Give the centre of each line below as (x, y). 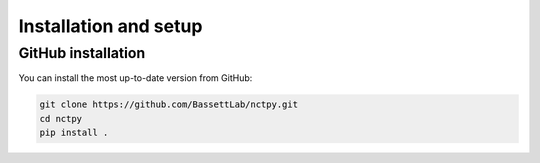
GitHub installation (82, 53)
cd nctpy (61, 118)
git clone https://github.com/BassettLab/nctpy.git (169, 104)
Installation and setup (110, 26)
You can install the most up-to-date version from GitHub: (135, 78)
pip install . (74, 133)
